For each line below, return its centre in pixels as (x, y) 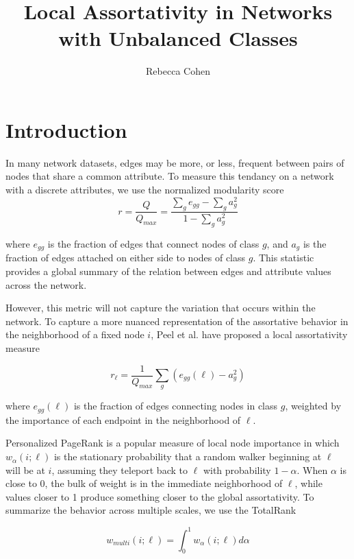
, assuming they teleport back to (119, 469)
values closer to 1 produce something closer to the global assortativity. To (160, 496)
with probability (237, 469)
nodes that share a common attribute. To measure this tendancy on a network (170, 176)
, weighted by (313, 406)
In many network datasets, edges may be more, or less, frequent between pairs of (175, 162)
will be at (25, 469)
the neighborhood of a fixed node (75, 334)
